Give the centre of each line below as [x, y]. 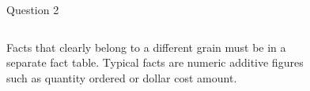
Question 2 [33, 9]
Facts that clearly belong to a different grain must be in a [146, 47]
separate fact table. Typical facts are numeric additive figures [155, 62]
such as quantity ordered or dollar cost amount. [122, 77]
